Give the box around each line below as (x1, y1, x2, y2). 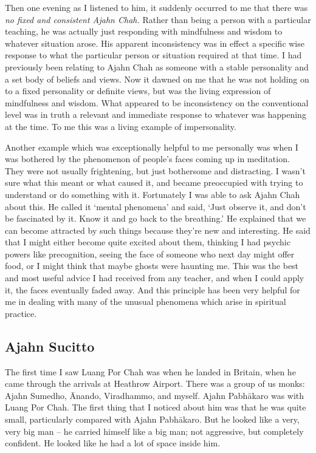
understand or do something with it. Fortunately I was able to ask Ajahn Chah (5, 188, 300, 200)
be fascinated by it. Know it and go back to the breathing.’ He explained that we (5, 212, 306, 225)
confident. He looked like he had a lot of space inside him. (5, 437, 221, 449)
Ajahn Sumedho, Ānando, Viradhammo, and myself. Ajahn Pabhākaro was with (5, 389, 304, 401)
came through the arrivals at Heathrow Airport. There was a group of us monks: (5, 377, 305, 390)
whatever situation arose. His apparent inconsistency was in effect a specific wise (5, 36, 304, 49)
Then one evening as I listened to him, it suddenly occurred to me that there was (5, 1, 308, 13)
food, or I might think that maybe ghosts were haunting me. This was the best (5, 259, 299, 272)
